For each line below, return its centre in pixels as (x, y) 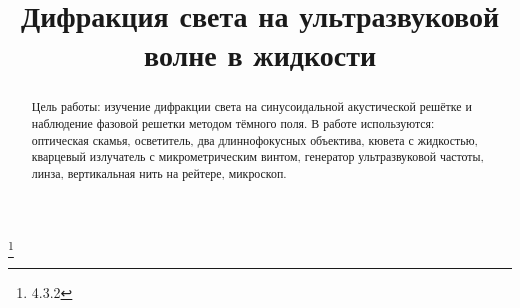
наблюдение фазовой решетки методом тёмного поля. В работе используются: (233, 123)
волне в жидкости (260, 54)
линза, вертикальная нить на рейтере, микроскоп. (159, 172)
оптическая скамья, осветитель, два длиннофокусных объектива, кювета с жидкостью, (254, 139)
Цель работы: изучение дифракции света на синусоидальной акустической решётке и (251, 106)
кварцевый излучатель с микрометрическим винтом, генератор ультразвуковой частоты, (257, 156)
